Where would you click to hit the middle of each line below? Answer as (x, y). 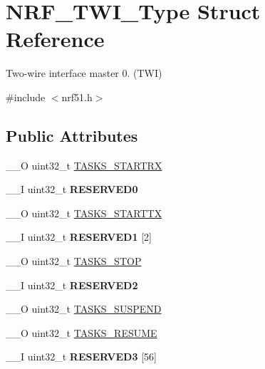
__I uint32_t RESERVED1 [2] (79, 237)
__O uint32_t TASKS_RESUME (82, 332)
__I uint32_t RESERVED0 (72, 189)
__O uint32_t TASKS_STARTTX (84, 213)
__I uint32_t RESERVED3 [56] (81, 357)
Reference (55, 39)
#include (26, 97)
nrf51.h (77, 97)
